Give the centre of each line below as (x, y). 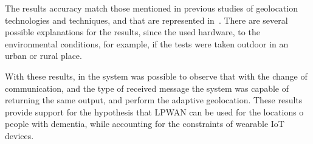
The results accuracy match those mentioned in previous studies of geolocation (151, 8)
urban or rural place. (43, 56)
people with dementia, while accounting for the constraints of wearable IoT (145, 124)
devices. (19, 135)
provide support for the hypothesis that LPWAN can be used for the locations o (154, 111)
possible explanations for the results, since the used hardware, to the (132, 32)
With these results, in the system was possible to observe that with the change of (156, 76)
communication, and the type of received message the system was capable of (147, 88)
